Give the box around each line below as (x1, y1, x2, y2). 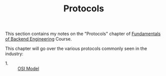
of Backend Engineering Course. (5, 36, 72, 42)
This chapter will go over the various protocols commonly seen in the (5, 45, 147, 52)
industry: (5, 51, 23, 57)
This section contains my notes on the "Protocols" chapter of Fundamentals (5, 31, 161, 37)
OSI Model (17, 66, 39, 72)
